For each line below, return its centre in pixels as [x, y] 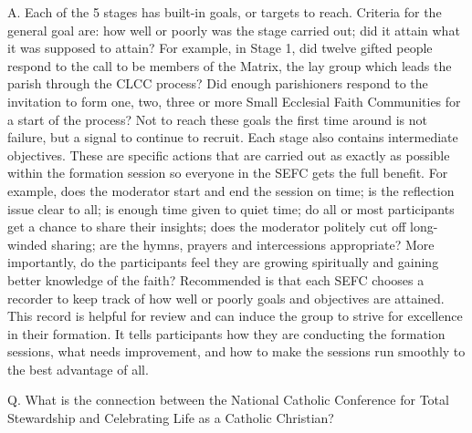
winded [27, 244]
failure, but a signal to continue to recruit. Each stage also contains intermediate [233, 137]
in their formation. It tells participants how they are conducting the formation [226, 333]
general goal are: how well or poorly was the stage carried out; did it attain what [234, 30]
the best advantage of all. [78, 369]
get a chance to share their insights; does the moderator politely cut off [207, 227]
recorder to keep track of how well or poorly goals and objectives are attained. [226, 298]
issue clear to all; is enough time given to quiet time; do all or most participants [231, 208]
